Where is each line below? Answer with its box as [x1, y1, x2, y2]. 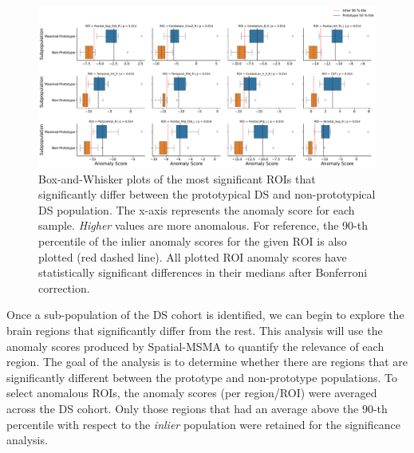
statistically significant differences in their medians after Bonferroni [38, 264, 368, 281]
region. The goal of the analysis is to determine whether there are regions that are [6, 353, 408, 370]
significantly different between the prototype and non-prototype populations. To [6, 368, 397, 385]
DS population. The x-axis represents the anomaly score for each [38, 201, 355, 218]
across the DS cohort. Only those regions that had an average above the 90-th [6, 400, 388, 416]
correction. [38, 279, 90, 296]
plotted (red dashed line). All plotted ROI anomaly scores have [38, 248, 347, 265]
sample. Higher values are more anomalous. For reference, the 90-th [38, 217, 369, 234]
